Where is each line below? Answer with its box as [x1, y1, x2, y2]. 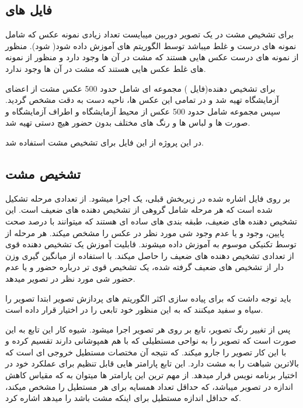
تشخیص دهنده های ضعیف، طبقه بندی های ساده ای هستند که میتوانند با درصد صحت [5, 215, 297, 227]
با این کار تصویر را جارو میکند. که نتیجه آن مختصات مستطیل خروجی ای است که [5, 345, 287, 358]
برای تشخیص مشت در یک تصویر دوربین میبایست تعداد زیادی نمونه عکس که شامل [5, 28, 294, 40]
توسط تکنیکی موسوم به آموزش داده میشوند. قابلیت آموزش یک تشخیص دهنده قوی [5, 238, 297, 250]
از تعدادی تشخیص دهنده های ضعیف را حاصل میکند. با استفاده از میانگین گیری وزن [5, 249, 294, 261]
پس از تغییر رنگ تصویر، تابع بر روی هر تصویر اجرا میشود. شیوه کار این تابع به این [5, 323, 291, 335]
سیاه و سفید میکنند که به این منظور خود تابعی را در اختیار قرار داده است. [5, 303, 263, 316]
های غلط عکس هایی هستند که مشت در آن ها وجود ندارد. [5, 62, 206, 74]
